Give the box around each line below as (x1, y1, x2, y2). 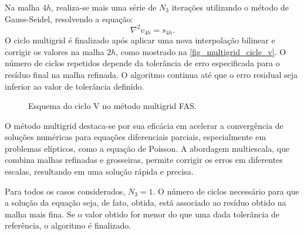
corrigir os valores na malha (5, 45, 104, 57)
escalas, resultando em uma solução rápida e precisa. (5, 165, 194, 178)
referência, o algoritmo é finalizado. (5, 219, 131, 231)
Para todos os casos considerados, (5, 185, 126, 197)
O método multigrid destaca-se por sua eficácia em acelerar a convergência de (5, 119, 283, 131)
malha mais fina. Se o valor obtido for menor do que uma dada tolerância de (5, 207, 280, 220)
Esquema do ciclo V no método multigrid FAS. (28, 100, 197, 112)
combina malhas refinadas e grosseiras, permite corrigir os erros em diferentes (5, 154, 283, 166)
